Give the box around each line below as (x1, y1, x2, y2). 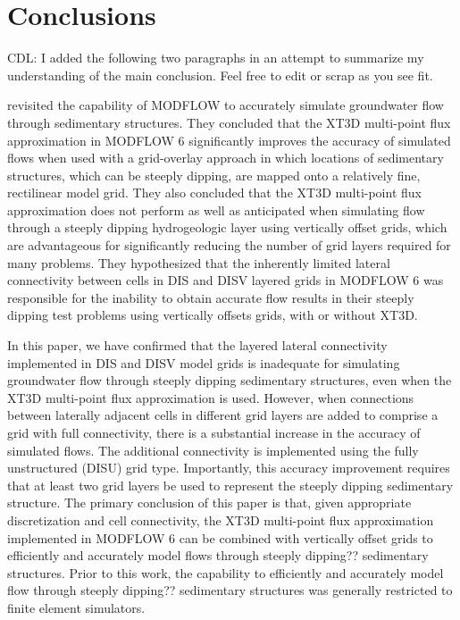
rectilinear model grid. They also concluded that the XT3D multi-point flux (7, 183, 422, 202)
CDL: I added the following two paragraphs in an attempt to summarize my (7, 48, 424, 67)
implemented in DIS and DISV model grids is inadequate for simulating (7, 353, 400, 372)
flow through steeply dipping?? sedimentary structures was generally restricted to (7, 581, 453, 599)
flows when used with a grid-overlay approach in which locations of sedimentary (7, 148, 444, 167)
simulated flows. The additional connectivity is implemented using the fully (7, 440, 419, 459)
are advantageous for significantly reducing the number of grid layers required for (7, 236, 451, 255)
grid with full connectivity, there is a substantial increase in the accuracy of (7, 423, 421, 441)
